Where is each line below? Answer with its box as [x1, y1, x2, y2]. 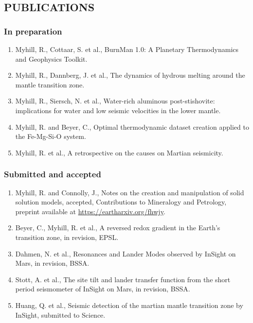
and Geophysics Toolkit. [15, 53, 88, 64]
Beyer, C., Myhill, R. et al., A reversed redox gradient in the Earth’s [15, 222, 220, 233]
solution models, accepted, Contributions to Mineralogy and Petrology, [15, 197, 227, 207]
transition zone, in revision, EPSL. [15, 232, 119, 242]
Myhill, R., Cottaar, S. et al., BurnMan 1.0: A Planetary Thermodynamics [15, 44, 239, 54]
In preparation [4, 25, 62, 37]
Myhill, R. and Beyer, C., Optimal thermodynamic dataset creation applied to [15, 121, 249, 132]
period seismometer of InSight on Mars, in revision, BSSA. [15, 284, 190, 294]
